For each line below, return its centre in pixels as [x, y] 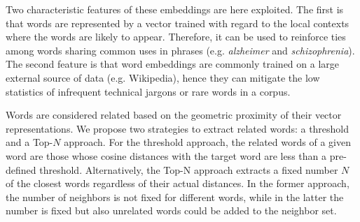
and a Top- [29, 142]
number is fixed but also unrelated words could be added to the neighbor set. [171, 210]
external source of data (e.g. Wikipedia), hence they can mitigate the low [163, 77]
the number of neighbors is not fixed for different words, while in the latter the [175, 197]
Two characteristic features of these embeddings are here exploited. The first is [175, 9]
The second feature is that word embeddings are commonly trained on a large [173, 64]
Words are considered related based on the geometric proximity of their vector [174, 115]
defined [21, 169]
